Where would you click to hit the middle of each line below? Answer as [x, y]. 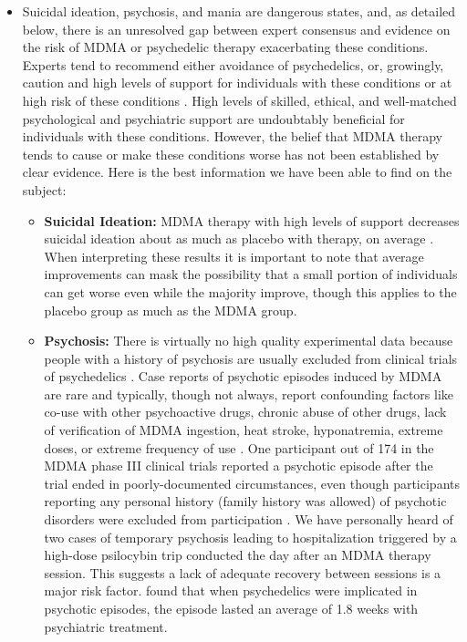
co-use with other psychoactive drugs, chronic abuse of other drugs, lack [245, 412]
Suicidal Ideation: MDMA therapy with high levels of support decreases [252, 220]
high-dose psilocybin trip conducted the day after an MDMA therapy [238, 555]
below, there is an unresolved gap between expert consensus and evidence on [236, 29]
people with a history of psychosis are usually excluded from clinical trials [251, 358]
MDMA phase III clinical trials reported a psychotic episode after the [239, 466]
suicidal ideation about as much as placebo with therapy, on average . [239, 238]
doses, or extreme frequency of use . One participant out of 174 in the [239, 447]
